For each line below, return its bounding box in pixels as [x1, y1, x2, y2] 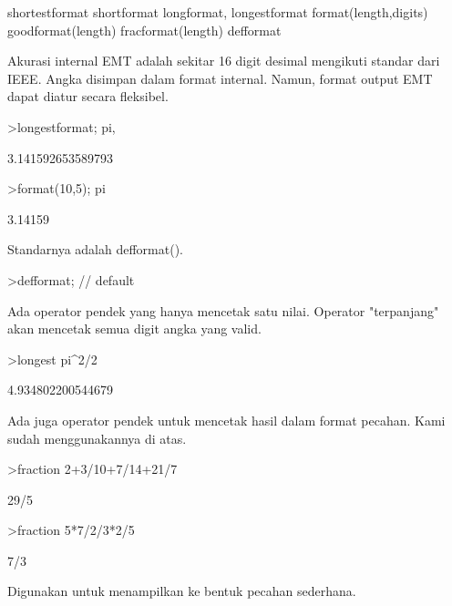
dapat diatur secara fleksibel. [7, 87, 169, 106]
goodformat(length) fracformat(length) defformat [7, 20, 282, 39]
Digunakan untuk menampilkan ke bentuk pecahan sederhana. [7, 581, 356, 601]
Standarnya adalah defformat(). [7, 240, 184, 259]
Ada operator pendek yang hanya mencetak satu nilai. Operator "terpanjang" [7, 301, 439, 320]
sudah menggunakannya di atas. [7, 428, 187, 447]
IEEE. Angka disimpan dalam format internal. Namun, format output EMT [7, 68, 433, 87]
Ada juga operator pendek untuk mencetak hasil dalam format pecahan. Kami [7, 410, 446, 429]
